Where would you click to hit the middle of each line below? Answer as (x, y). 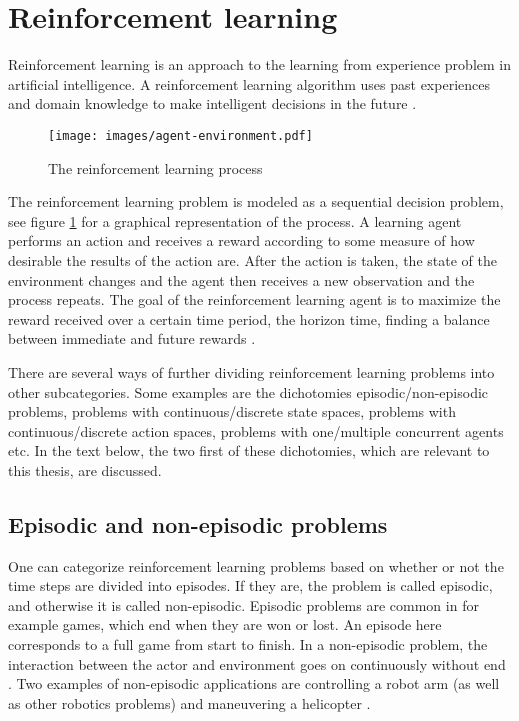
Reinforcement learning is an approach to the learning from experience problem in (260, 64)
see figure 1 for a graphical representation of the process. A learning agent (235, 220)
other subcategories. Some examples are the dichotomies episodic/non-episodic (248, 391)
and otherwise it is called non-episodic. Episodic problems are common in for (243, 604)
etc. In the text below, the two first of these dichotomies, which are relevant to (249, 450)
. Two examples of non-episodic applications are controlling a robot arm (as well (254, 683)
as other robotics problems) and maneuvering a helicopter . (189, 702)
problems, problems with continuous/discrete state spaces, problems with (232, 411)
